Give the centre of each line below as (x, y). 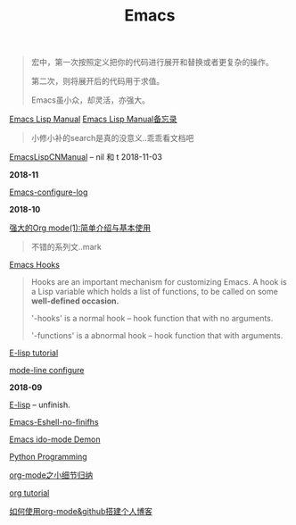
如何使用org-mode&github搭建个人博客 (81, 512)
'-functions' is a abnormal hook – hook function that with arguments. (157, 336)
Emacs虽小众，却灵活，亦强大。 (90, 100)
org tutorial (29, 493)
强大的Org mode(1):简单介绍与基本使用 (80, 228)
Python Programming (48, 457)
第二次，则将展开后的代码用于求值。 (98, 81)
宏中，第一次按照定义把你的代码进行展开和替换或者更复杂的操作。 (152, 62)
